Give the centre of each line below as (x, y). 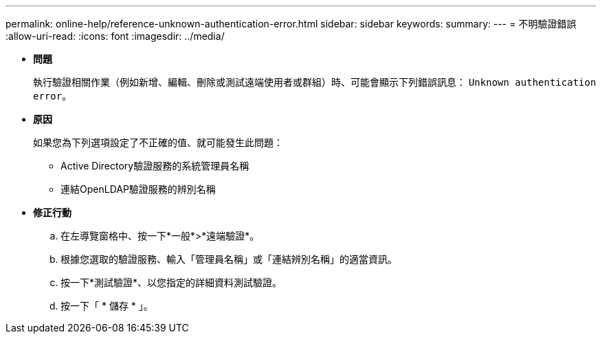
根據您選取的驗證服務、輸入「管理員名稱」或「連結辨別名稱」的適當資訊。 (229, 259)
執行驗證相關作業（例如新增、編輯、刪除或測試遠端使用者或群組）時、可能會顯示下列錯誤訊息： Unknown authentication (315, 82)
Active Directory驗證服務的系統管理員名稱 (155, 166)
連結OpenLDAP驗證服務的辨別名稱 (138, 189)
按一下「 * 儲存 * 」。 (107, 306)
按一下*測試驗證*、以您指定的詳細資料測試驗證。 (171, 282)
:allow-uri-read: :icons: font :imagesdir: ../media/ (115, 36)
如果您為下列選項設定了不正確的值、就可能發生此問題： (158, 142)
